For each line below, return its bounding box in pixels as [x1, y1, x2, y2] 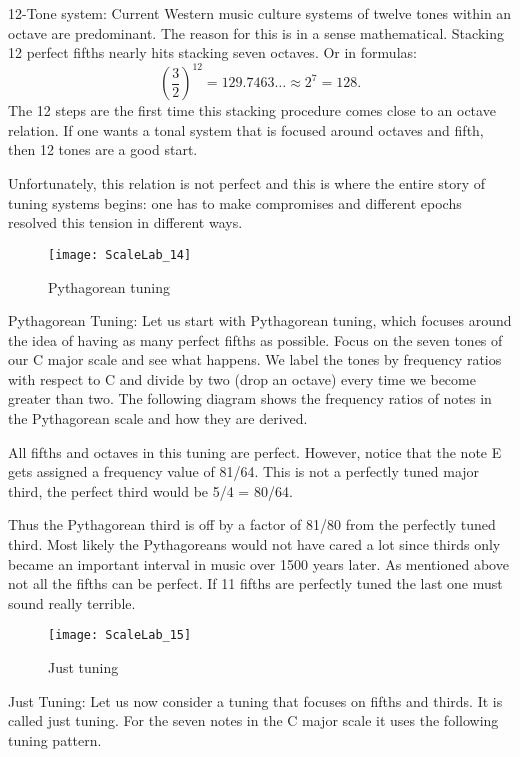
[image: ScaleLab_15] [48, 628, 192, 643]
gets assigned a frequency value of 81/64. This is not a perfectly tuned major [8, 461, 480, 482]
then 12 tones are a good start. [8, 139, 198, 160]
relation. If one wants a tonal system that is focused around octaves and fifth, [8, 119, 484, 140]
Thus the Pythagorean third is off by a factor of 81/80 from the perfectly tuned [8, 514, 496, 535]
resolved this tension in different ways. [8, 212, 243, 233]
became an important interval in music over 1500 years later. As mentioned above [8, 553, 509, 574]
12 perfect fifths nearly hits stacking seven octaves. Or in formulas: [8, 42, 417, 63]
